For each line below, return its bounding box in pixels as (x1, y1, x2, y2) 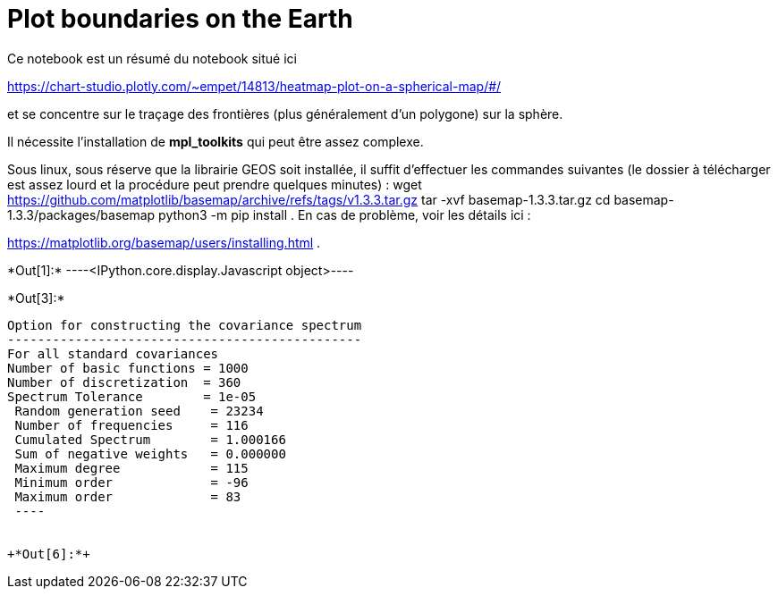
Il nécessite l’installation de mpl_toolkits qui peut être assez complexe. (7, 133, 424, 149)
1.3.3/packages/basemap (7, 206, 156, 222)
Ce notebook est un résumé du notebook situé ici (7, 50, 297, 66)
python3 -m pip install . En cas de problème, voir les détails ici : (158, 206, 531, 222)
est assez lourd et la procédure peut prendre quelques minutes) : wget (7, 176, 422, 192)
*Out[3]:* (7, 290, 65, 306)
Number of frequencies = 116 (14, 417, 249, 432)
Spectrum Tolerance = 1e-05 (7, 389, 257, 404)
